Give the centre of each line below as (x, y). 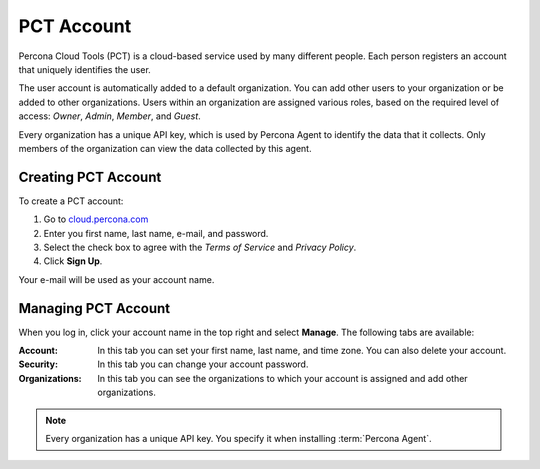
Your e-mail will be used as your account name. (116, 279)
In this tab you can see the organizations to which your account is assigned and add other (283, 378)
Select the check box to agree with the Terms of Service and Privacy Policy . (200, 247)
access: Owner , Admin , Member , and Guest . (110, 116)
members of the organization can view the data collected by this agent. (165, 148)
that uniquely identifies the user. (85, 69)
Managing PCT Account (94, 308)
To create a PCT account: (71, 201)
